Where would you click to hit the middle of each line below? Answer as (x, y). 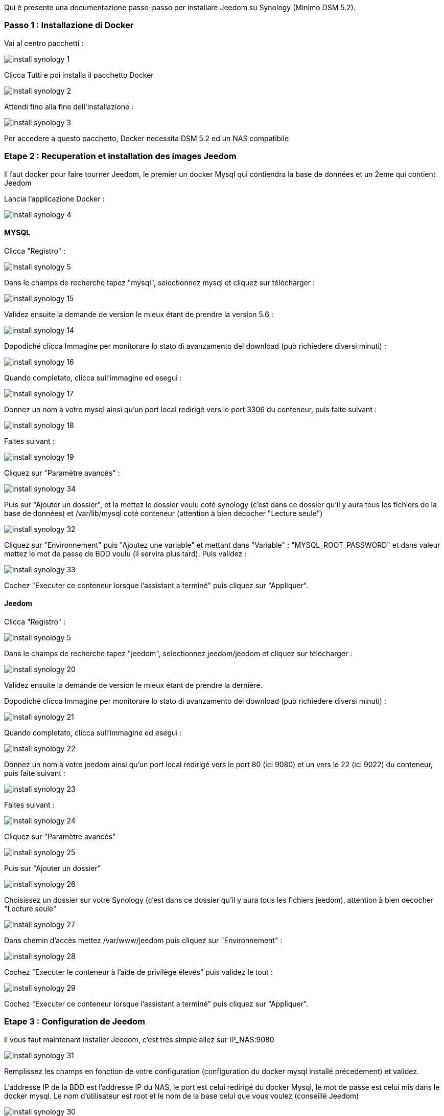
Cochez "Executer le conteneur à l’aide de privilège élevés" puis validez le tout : (138, 972)
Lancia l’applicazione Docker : (54, 198)
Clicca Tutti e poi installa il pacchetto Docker (79, 75)
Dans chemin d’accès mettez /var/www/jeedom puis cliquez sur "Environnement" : (143, 940)
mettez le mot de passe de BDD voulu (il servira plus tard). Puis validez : (125, 553)
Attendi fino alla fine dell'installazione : (69, 106)
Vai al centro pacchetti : (44, 43)
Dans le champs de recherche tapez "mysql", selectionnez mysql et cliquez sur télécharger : (159, 282)
